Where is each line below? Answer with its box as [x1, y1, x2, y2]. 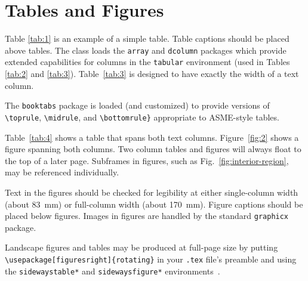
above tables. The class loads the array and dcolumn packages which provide [5, 44, 287, 56]
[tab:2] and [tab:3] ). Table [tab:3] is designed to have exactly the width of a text [5, 67, 299, 80]
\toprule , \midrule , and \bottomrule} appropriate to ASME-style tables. [5, 110, 279, 123]
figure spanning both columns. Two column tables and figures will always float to [5, 143, 301, 155]
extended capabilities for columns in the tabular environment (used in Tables [5, 55, 290, 68]
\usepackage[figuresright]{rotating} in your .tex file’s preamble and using [5, 252, 297, 265]
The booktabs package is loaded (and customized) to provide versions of [5, 99, 270, 112]
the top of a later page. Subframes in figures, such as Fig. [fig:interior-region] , [5, 154, 289, 166]
